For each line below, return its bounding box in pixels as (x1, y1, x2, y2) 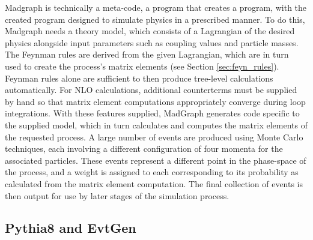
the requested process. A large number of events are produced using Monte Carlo (5, 130, 303, 143)
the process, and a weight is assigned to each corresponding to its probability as (5, 166, 299, 178)
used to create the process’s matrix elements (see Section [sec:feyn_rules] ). (5, 59, 279, 72)
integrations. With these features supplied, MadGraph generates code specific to (5, 107, 300, 119)
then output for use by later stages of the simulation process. (5, 189, 229, 202)
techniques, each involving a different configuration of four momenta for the (5, 142, 283, 155)
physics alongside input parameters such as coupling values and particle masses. (5, 36, 299, 49)
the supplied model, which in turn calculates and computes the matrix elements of (5, 118, 308, 131)
